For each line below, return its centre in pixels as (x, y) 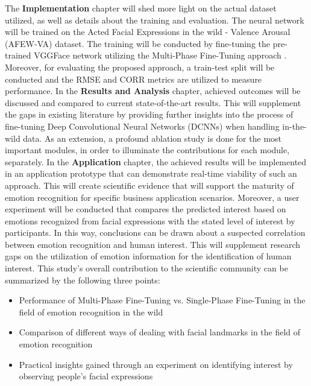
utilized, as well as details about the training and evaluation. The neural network (155, 20)
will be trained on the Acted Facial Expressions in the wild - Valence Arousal (148, 32)
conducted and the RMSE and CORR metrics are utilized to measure (134, 79)
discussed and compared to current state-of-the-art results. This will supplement (153, 102)
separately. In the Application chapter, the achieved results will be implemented (156, 161)
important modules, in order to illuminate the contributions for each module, (147, 150)
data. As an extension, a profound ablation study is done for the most (152, 138)
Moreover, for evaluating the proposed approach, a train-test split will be (140, 67)
